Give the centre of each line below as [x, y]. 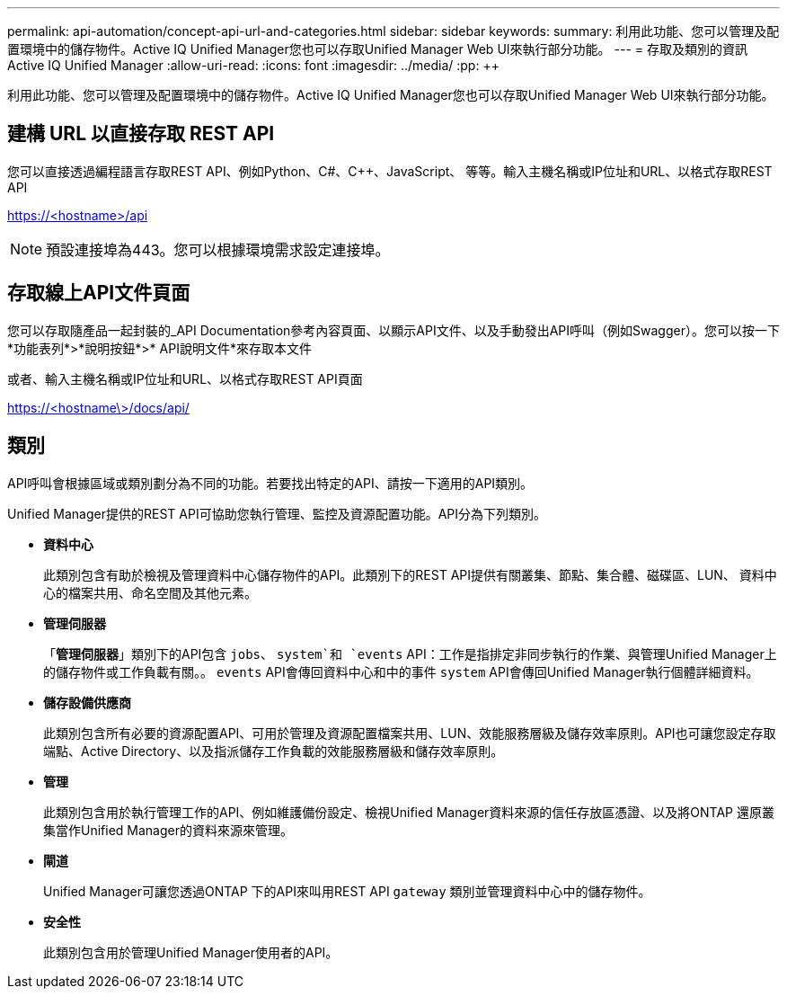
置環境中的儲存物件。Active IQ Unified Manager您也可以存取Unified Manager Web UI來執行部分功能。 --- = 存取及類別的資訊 [377, 49]
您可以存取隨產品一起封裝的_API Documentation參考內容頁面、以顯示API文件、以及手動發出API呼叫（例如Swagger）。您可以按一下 [393, 330]
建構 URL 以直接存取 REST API [141, 134]
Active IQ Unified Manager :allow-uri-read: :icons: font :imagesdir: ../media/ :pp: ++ [253, 65]
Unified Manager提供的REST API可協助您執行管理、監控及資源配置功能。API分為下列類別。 [277, 513]
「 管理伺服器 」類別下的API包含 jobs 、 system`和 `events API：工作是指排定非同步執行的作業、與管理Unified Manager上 [410, 654]
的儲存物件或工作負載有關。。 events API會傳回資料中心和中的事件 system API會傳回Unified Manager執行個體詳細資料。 [401, 671]
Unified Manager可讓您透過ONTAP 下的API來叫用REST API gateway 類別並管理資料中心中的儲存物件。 [347, 891]
